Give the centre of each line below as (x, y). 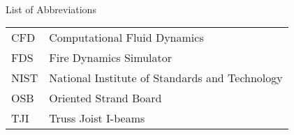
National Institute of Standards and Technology (166, 78)
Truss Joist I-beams (97, 118)
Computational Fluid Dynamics (126, 38)
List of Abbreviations (51, 9)
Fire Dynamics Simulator (110, 58)
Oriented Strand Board (105, 98)
